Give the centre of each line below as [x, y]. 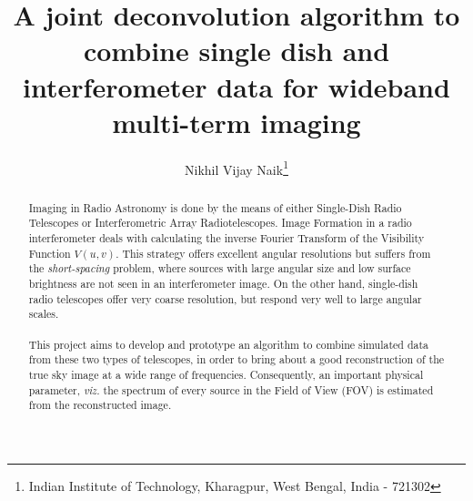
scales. [44, 314]
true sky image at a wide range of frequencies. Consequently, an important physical [226, 374]
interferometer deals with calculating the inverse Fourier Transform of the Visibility [226, 238]
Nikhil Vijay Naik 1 [236, 168]
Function [50, 253]
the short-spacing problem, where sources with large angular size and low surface [220, 268]
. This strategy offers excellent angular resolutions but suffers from [273, 253]
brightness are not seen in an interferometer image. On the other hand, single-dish [223, 284]
